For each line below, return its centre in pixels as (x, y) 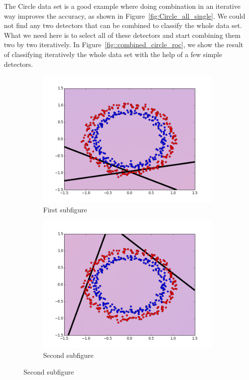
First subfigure (65, 209)
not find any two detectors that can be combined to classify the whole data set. (123, 25)
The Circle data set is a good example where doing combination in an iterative (122, 6)
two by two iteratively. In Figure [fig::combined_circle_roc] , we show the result (124, 44)
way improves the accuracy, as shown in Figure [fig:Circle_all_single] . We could (125, 15)
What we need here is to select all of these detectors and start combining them (122, 35)
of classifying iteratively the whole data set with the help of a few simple (113, 54)
